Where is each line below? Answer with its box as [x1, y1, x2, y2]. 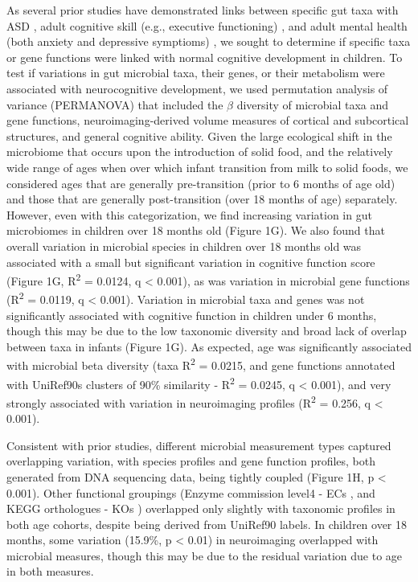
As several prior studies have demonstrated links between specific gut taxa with [6, 2, 399, 18]
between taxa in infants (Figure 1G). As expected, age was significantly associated [6, 338, 412, 355]
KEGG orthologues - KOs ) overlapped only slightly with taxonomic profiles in [6, 500, 395, 517]
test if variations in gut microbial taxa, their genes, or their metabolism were [6, 64, 385, 81]
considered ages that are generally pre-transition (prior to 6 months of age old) [6, 174, 395, 191]
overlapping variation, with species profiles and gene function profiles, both [6, 453, 376, 469]
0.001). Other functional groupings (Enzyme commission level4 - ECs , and [6, 484, 375, 501]
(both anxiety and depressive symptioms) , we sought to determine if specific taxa [6, 33, 411, 50]
